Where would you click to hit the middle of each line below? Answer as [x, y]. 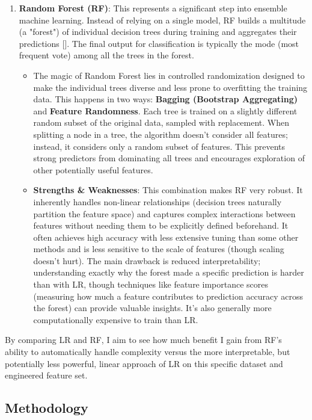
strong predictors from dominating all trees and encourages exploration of [169, 158]
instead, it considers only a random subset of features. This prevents [159, 146]
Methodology [47, 408]
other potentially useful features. [93, 169]
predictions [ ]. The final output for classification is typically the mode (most [159, 43]
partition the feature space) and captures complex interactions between [164, 213]
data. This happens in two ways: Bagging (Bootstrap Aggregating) [166, 99]
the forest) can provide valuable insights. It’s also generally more [152, 308]
